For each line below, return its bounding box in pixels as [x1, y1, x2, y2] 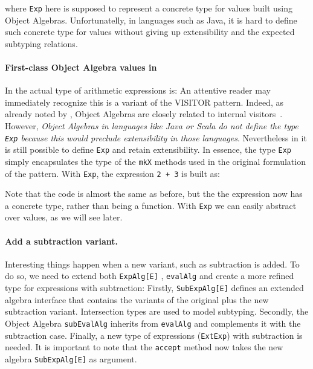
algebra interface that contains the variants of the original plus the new [5, 293, 269, 306]
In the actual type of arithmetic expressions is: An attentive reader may [5, 84, 271, 97]
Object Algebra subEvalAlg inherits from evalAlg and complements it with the [5, 316, 301, 329]
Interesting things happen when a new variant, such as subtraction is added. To [5, 257, 300, 270]
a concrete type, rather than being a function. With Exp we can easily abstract [5, 199, 297, 211]
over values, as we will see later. [5, 211, 123, 223]
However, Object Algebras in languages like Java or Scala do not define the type [5, 120, 298, 132]
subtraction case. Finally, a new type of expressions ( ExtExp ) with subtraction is [5, 329, 303, 341]
